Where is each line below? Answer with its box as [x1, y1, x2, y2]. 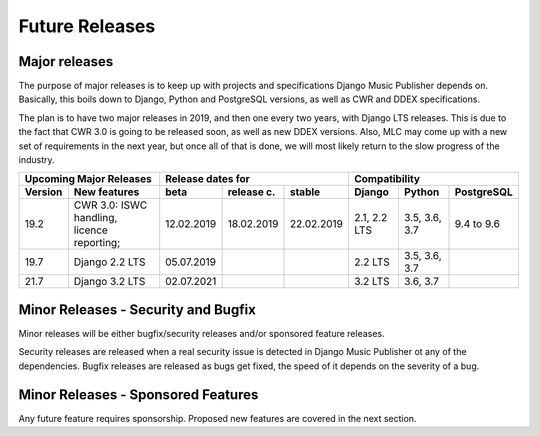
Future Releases [18, 15, 156, 37]
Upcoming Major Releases [24, 172, 152, 186]
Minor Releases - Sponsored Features [18, 386, 259, 403]
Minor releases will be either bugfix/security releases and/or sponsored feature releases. [18, 327, 385, 339]
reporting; [73, 236, 121, 250]
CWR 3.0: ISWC [73, 198, 148, 212]
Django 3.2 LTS [73, 275, 146, 289]
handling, [73, 211, 118, 225]
